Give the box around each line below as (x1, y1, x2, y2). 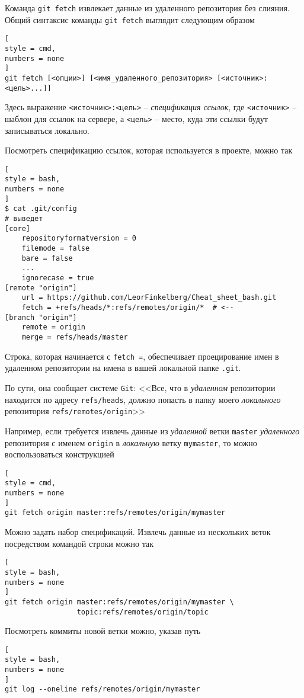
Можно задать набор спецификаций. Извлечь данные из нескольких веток (5, 526, 271, 538)
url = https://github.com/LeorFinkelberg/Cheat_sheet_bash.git (21, 293, 277, 302)
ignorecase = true (21, 273, 94, 282)
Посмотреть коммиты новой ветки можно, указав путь (5, 625, 201, 637)
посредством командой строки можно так (5, 537, 153, 549)
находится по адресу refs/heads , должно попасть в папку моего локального (5, 393, 281, 405)
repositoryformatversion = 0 (21, 234, 136, 243)
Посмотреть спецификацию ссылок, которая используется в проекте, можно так (5, 144, 293, 156)
